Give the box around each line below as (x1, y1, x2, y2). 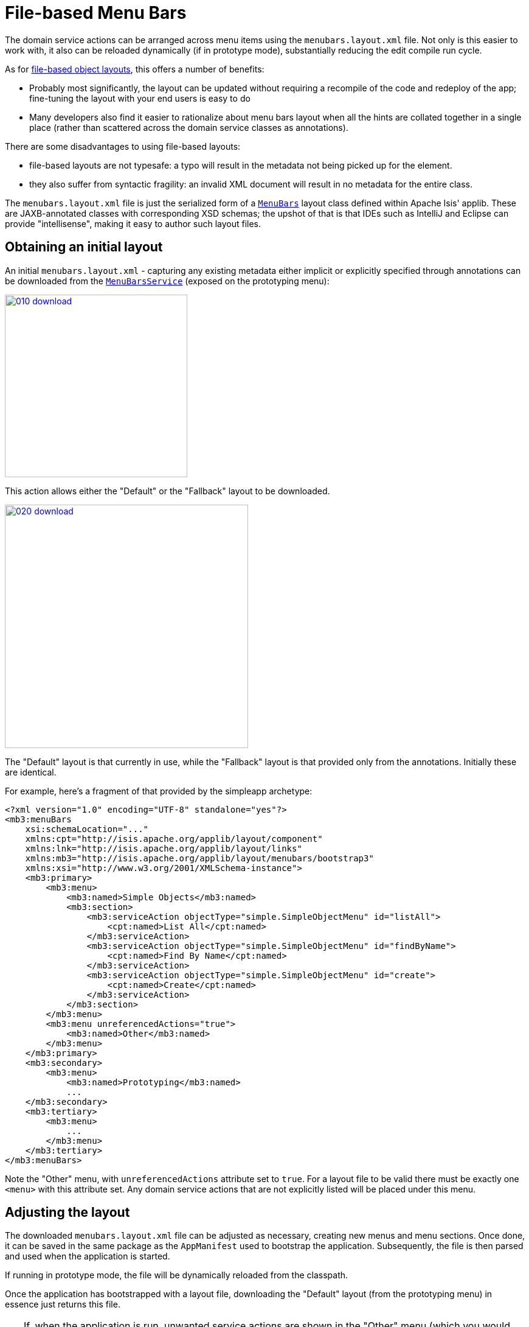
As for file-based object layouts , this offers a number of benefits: (5, 63, 264, 74)
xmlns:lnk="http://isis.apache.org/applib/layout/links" (25, 843, 302, 853)
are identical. (5, 766, 57, 777)
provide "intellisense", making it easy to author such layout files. (5, 218, 261, 229)
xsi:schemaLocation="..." (25, 824, 149, 834)
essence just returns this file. (5, 1299, 120, 1310)
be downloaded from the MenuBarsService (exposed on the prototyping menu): (5, 275, 330, 286)
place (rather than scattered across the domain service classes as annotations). (29, 122, 348, 133)
